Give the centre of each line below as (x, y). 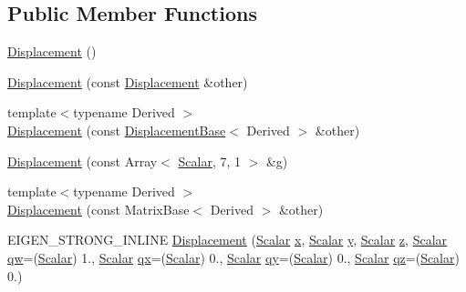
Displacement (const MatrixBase (98, 209)
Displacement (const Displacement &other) (128, 81)
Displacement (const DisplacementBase (117, 130)
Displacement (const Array (83, 161)
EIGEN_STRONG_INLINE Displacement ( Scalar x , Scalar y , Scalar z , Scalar (228, 240)
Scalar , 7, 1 (209, 161)
